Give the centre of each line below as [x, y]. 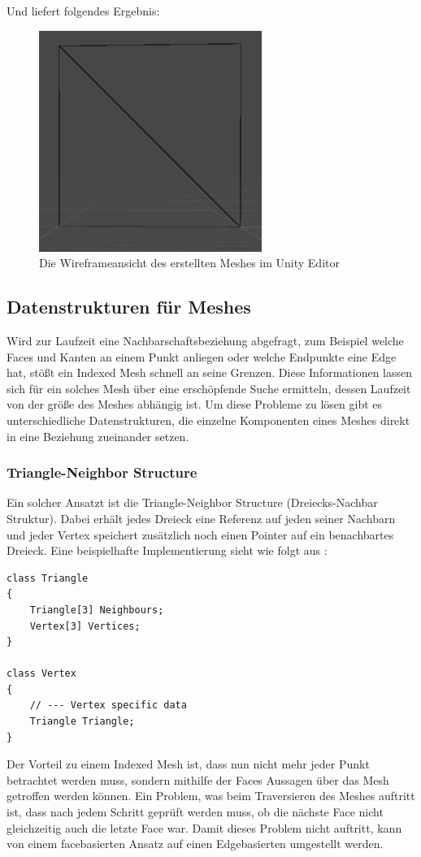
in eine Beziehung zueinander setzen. [98, 436]
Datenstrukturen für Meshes [129, 307]
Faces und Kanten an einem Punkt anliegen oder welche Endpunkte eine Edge [202, 356]
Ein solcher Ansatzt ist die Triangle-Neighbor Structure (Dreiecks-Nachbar [192, 502]
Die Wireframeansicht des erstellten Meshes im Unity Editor [189, 263]
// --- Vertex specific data [108, 706]
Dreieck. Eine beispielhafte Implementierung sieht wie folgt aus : [167, 550]
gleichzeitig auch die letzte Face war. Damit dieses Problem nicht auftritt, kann [204, 827]
